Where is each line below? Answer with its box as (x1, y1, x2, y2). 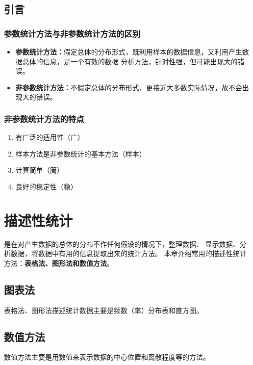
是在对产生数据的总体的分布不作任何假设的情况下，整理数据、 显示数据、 (4, 238, 240, 249)
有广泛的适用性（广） (15, 132, 84, 142)
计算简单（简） (15, 165, 64, 175)
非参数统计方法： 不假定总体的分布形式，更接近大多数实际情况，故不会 (15, 82, 242, 92)
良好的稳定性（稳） (15, 181, 77, 191)
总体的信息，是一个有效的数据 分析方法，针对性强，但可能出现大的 (22, 56, 238, 66)
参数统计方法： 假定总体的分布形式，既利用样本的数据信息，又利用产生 (15, 47, 242, 56)
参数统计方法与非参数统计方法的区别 (4, 27, 141, 39)
